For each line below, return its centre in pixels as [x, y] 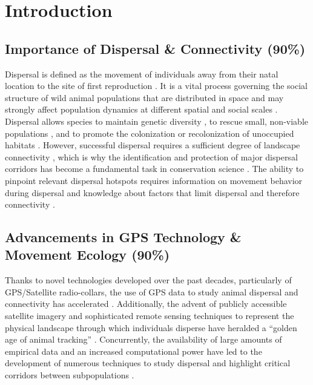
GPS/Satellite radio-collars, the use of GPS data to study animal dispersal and [152, 291]
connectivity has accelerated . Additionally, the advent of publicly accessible [146, 304]
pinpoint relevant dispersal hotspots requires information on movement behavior [154, 180]
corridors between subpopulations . [70, 375]
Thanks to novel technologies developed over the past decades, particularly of [148, 280]
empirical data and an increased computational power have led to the [133, 351]
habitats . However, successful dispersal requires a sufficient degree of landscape [153, 145]
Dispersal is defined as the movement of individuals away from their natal [142, 74]
